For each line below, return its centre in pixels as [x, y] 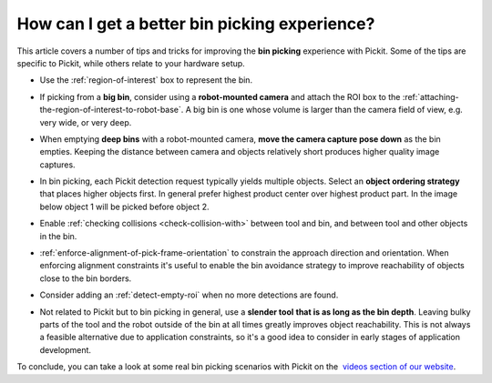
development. [65, 349]
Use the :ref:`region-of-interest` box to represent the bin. [146, 80]
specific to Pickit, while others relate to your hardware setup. [131, 63]
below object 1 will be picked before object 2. [124, 207]
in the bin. [58, 236]
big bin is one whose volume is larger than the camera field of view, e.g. [328, 110]
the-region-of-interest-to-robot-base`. [112, 110]
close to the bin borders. [86, 278]
